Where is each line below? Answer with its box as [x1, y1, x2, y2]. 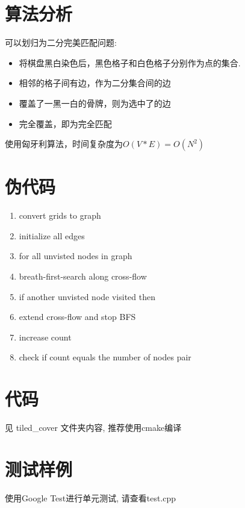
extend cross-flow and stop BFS [19, 310, 136, 323]
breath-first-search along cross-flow [19, 270, 147, 282]
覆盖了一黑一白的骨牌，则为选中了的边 [19, 96, 171, 109]
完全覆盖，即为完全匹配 [19, 117, 112, 130]
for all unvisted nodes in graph [19, 249, 132, 262]
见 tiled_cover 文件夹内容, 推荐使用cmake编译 [5, 421, 182, 434]
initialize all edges [19, 229, 85, 242]
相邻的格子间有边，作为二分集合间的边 [19, 77, 171, 89]
